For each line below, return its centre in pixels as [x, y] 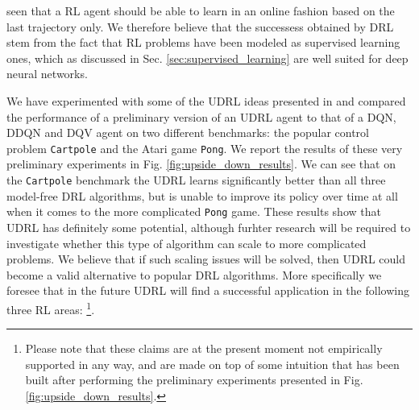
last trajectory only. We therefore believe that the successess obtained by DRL [200, 26]
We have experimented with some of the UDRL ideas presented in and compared [206, 100]
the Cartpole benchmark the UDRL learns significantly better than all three [196, 180]
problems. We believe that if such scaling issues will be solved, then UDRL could [206, 259]
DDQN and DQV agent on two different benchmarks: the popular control [188, 133]
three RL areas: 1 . [51, 308]
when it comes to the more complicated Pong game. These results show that [194, 211]
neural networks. [47, 74]
